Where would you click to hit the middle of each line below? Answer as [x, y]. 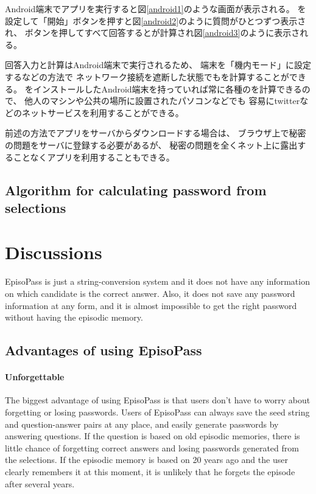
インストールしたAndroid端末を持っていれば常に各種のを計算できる [167, 89]
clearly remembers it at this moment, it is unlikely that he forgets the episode [150, 471]
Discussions [54, 252]
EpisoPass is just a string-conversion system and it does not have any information [157, 281]
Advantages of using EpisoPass [104, 350]
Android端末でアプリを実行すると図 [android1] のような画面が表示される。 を [156, 9]
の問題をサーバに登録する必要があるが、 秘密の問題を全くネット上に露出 [151, 144]
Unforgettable [35, 377]
